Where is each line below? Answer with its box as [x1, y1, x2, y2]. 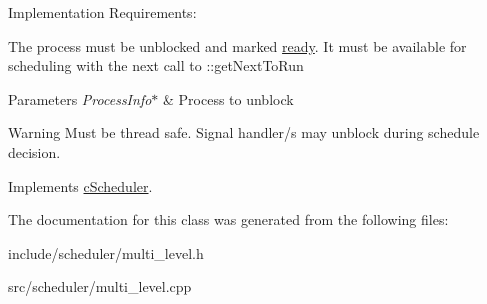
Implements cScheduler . [8, 175, 153, 196]
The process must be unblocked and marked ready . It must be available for [8, 35, 467, 56]
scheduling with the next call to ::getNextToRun [8, 55, 304, 76]
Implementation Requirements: [8, 2, 197, 22]
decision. [8, 141, 61, 162]
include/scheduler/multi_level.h [8, 242, 204, 263]
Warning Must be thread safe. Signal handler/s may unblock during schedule [8, 122, 480, 143]
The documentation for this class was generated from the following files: [8, 209, 449, 230]
